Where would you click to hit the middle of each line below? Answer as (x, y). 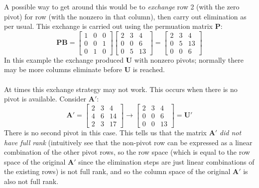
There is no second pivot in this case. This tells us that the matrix (105, 132)
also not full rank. (31, 181)
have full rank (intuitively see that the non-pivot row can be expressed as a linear (128, 142)
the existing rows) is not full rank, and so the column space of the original (117, 171)
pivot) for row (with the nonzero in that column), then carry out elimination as (125, 16)
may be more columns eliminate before (63, 69)
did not (230, 132)
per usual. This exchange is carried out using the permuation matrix (108, 26)
